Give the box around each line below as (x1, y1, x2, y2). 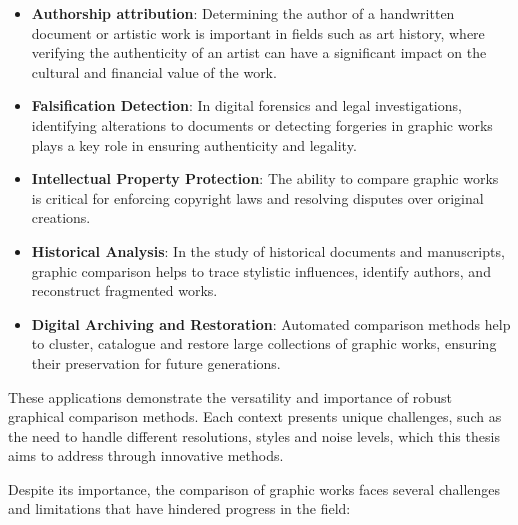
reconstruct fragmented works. (31, 280, 218, 301)
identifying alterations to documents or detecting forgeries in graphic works (31, 114, 493, 135)
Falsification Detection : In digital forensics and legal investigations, (31, 95, 462, 116)
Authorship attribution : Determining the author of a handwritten (31, 3, 455, 23)
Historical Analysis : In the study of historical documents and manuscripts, (31, 240, 505, 261)
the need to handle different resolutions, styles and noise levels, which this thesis (8, 425, 500, 446)
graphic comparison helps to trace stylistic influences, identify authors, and (31, 260, 491, 281)
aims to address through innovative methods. (8, 445, 284, 466)
